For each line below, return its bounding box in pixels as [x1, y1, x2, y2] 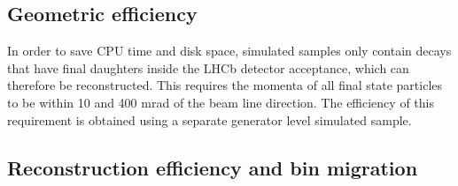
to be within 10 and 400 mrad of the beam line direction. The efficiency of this [7, 93, 434, 111]
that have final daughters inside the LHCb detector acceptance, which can [7, 58, 409, 77]
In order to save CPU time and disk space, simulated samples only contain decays [7, 41, 452, 60]
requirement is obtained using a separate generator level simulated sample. [7, 110, 412, 129]
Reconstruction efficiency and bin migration [7, 153, 418, 181]
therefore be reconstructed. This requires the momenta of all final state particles [7, 76, 443, 94]
